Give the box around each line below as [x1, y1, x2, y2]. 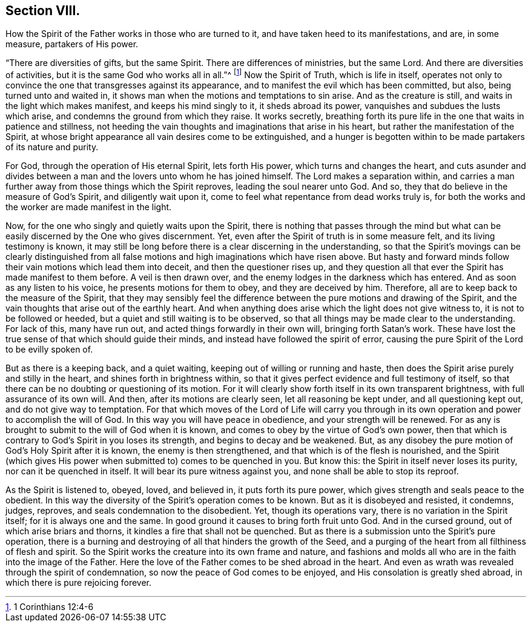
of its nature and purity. [5, 142, 99, 153]
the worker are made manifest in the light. [5, 202, 172, 213]
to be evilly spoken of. [5, 344, 93, 355]
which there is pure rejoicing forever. [5, 577, 152, 588]
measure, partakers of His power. [5, 39, 139, 50]
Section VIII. [5, 3, 81, 18]
